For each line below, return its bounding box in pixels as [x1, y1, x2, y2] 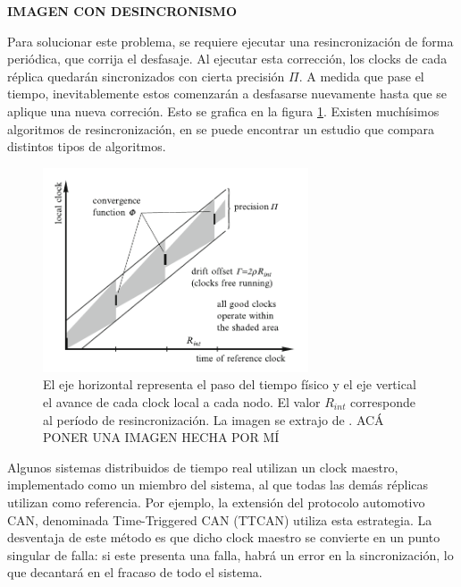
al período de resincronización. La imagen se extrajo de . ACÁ [43, 410, 384, 429]
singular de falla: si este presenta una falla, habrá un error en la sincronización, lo [7, 545, 454, 564]
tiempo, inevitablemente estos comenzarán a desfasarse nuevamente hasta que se [7, 84, 448, 103]
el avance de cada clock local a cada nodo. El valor [43, 392, 321, 411]
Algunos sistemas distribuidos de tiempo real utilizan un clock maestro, [7, 457, 398, 476]
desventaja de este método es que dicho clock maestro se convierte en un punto [7, 528, 440, 547]
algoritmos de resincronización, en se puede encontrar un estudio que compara [7, 119, 435, 138]
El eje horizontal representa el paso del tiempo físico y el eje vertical [43, 375, 416, 394]
